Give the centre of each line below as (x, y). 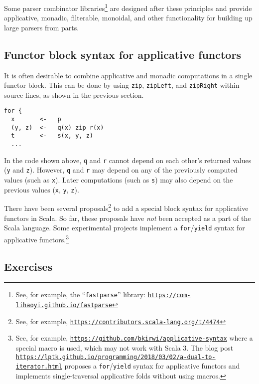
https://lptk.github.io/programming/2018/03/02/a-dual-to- (116, 357)
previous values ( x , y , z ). (42, 189)
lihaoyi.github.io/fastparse (64, 305)
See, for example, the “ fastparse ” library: (80, 294)
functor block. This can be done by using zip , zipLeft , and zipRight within (122, 85)
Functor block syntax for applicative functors (123, 54)
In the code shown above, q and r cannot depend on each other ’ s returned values (128, 160)
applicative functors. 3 (37, 238)
